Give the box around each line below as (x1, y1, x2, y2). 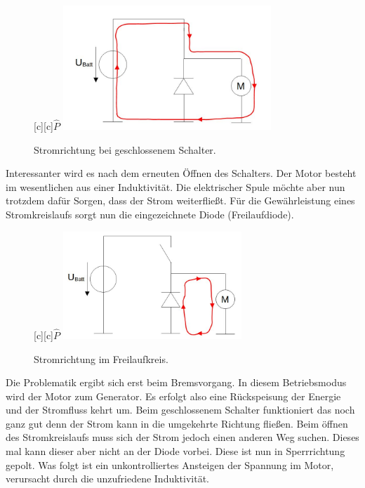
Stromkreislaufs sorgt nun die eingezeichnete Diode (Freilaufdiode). (6, 207, 294, 221)
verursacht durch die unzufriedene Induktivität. (6, 471, 210, 486)
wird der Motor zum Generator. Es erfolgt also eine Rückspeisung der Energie (6, 388, 341, 403)
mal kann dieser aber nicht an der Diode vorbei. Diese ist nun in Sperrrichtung (6, 444, 345, 459)
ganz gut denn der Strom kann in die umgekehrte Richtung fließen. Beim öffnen (6, 416, 348, 430)
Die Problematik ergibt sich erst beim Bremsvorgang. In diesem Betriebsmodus (6, 375, 347, 390)
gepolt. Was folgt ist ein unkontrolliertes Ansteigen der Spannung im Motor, (6, 457, 334, 472)
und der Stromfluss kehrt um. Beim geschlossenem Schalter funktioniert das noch (6, 402, 355, 417)
